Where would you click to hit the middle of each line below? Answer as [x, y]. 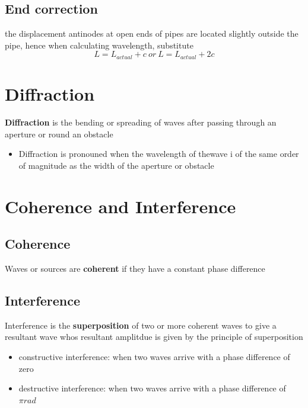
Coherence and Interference [120, 206]
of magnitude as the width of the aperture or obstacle [116, 165]
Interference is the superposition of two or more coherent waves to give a [141, 325]
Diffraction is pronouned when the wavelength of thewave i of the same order [159, 154]
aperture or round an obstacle [59, 134]
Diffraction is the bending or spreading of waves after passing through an [141, 122]
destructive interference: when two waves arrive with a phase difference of [152, 388]
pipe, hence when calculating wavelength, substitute [99, 45]
